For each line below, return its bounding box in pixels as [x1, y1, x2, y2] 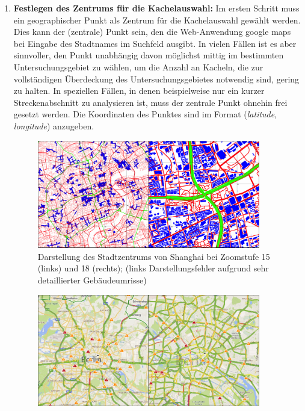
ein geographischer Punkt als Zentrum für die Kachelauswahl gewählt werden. [13, 13, 301, 26]
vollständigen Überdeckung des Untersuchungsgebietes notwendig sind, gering [13, 72, 300, 85]
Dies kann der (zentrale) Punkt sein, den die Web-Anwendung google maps [13, 25, 291, 38]
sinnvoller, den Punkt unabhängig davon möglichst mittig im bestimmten [13, 49, 284, 61]
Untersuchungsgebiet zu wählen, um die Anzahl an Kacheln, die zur [13, 60, 263, 73]
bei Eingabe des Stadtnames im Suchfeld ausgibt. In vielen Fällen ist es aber [13, 37, 297, 49]
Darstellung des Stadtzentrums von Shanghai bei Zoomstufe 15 [37, 250, 270, 262]
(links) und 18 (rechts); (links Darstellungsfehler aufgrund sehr [37, 262, 269, 274]
